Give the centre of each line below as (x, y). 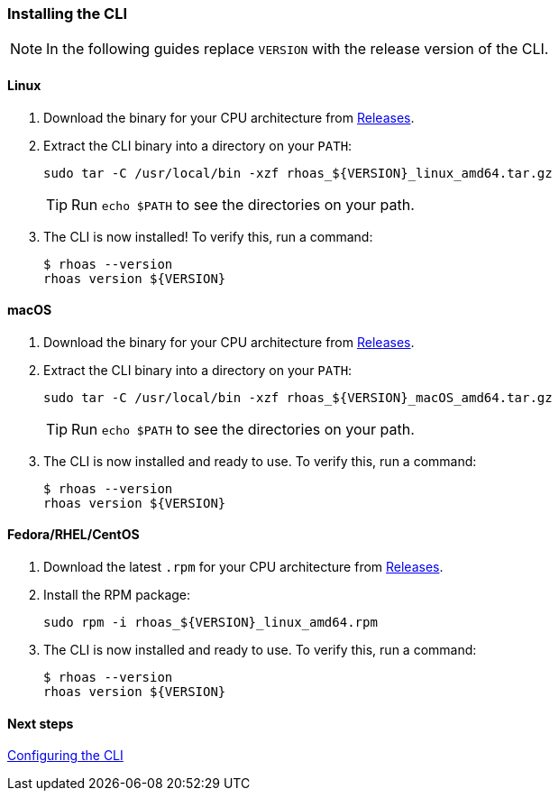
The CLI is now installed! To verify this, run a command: (208, 236)
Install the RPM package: (117, 595)
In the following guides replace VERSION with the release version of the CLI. (298, 49)
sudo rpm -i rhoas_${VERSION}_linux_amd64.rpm (211, 623)
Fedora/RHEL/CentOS (73, 535)
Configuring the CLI (65, 756)
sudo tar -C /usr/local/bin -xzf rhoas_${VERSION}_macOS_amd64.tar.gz (298, 397)
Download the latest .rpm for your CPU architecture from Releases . (243, 567)
